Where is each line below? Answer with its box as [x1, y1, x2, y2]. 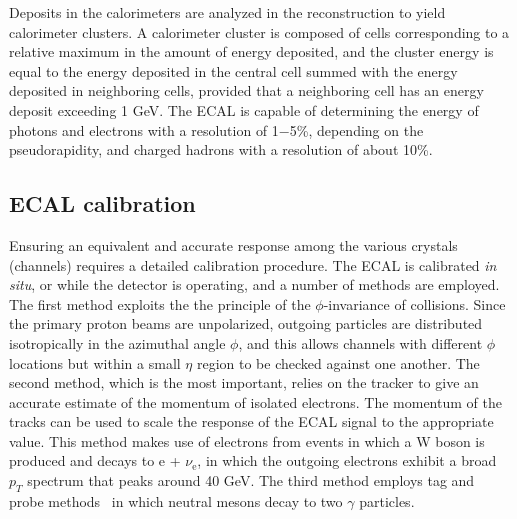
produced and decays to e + [9, 450, 181, 471]
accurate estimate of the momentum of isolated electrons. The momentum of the [9, 391, 502, 412]
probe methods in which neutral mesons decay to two [9, 490, 343, 511]
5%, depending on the [289, 119, 424, 140]
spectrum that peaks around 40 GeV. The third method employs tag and [27, 470, 475, 491]
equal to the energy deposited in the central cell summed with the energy [9, 60, 458, 81]
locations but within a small [9, 352, 181, 373]
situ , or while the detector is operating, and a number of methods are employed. [9, 274, 500, 295]
